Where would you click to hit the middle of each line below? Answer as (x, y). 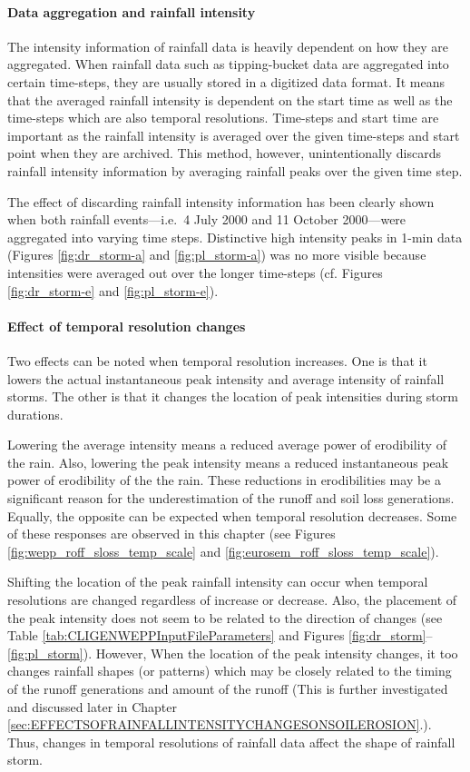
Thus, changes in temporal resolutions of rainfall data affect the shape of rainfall (231, 742)
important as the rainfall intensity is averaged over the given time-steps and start (234, 135)
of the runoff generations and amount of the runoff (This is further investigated (228, 688)
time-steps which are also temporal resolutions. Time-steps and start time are (223, 118)
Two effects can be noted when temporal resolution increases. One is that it (217, 360)
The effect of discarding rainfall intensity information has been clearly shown (221, 201)
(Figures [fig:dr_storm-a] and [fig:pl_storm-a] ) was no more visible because (217, 255)
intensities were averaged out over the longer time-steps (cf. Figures (195, 272)
